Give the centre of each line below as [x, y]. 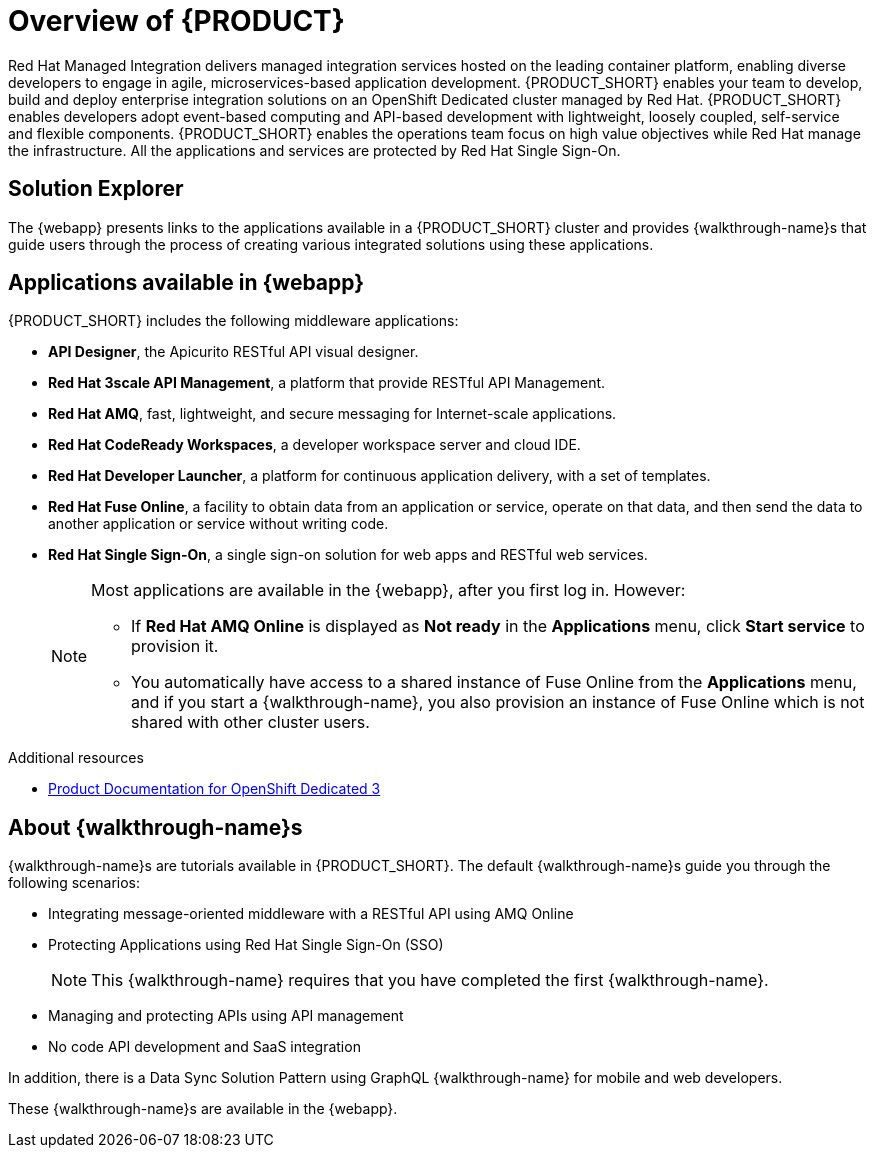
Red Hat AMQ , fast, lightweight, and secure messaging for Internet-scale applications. [332, 414]
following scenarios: [74, 883]
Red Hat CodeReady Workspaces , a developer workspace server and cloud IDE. [314, 445]
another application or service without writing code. [218, 524]
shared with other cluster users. [250, 722]
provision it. [175, 646]
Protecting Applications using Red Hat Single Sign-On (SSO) [246, 945]
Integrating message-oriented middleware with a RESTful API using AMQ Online [311, 914]
